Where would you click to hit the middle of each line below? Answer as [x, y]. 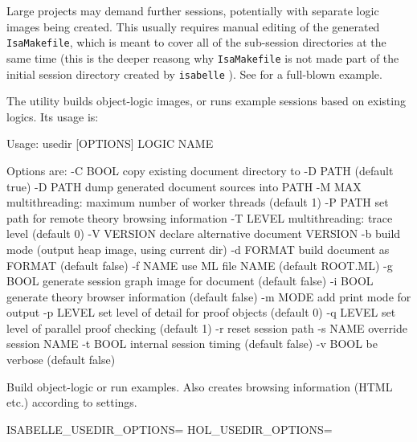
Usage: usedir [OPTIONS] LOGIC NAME [110, 143]
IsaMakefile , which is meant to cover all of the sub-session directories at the [196, 42]
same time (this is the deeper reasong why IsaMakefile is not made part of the [203, 57]
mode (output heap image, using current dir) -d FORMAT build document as [198, 249]
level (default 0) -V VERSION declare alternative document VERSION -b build [204, 233]
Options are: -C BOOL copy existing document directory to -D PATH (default [200, 170]
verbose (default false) [61, 360]
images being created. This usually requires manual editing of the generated [193, 26]
